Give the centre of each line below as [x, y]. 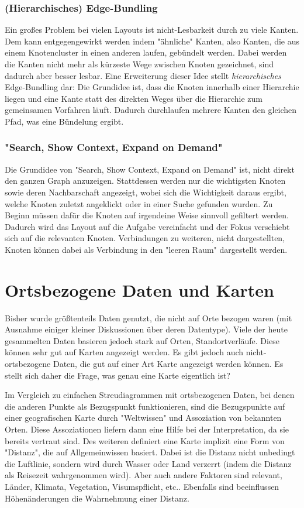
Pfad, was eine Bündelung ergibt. [64, 121]
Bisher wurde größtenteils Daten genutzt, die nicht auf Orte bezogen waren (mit [148, 317]
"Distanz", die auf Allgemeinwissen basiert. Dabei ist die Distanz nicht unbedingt [150, 452]
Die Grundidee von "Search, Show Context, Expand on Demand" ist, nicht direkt [150, 169]
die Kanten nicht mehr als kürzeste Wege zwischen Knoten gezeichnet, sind [139, 64]
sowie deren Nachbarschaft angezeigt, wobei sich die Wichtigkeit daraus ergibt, [146, 192]
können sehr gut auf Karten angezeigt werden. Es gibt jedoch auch [124, 352]
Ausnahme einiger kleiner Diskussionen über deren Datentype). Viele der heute [146, 329]
